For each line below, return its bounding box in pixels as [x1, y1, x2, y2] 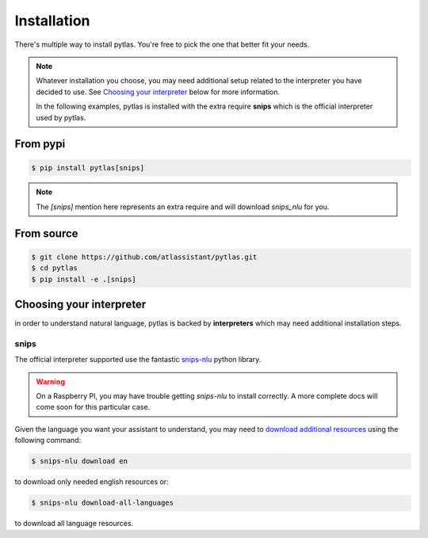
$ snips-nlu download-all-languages [31, 498, 174, 507]
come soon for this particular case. [36, 403, 151, 412]
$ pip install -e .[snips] [31, 274, 136, 284]
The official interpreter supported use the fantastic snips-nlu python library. [14, 355, 262, 364]
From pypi [14, 137, 66, 151]
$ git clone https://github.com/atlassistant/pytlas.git [31, 252, 258, 261]
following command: [14, 436, 82, 445]
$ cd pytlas [31, 264, 78, 273]
